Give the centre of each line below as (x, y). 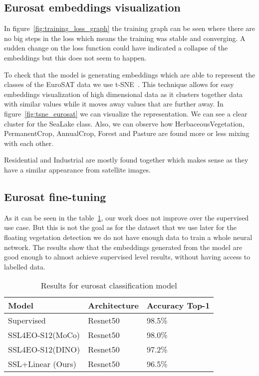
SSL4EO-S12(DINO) (44, 349)
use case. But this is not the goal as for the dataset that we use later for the (120, 227)
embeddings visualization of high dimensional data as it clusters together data (124, 94)
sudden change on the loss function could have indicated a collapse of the (116, 48)
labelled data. (25, 266)
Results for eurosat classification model (109, 285)
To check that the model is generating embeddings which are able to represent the (130, 74)
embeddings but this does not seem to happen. (75, 57)
